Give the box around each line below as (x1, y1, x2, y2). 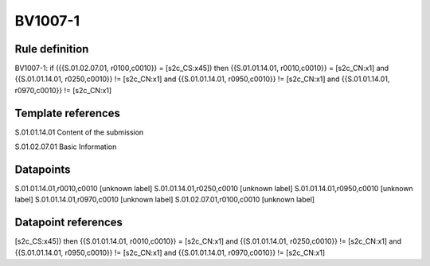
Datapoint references (14, 216, 123, 229)
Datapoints (14, 162, 71, 176)
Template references (14, 106, 121, 119)
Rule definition (14, 42, 89, 56)
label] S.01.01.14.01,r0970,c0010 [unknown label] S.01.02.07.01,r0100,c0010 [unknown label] (14, 195, 315, 205)
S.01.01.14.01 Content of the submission (14, 127, 144, 137)
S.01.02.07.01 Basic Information (14, 142, 117, 151)
